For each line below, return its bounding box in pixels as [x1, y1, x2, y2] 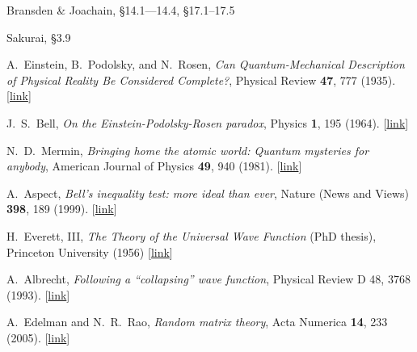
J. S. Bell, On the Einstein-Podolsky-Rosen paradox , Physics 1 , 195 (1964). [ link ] [6, 114, 409, 131]
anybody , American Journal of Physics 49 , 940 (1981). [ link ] [6, 157, 302, 174]
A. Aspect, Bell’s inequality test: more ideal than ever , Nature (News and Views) [6, 184, 409, 201]
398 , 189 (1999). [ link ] [6, 200, 117, 217]
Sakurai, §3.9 [6, 28, 71, 45]
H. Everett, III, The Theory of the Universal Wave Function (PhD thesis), [6, 227, 377, 244]
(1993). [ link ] [6, 286, 70, 303]
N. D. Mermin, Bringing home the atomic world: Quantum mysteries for [6, 141, 369, 158]
